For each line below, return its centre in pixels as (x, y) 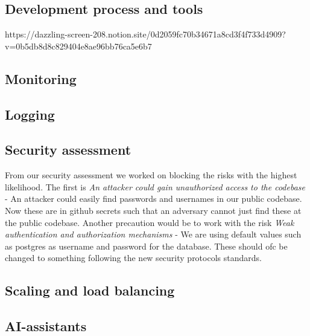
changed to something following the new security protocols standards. (133, 258)
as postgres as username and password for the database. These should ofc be (146, 246)
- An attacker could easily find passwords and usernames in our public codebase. (153, 199)
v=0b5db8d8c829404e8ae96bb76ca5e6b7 (78, 46)
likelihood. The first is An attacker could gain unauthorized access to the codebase (155, 186)
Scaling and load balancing (90, 290)
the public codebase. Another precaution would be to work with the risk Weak (150, 222)
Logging (30, 114)
